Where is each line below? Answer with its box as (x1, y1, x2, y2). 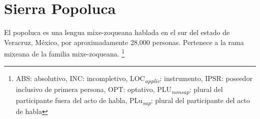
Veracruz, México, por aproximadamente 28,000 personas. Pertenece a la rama (4, 36, 244, 47)
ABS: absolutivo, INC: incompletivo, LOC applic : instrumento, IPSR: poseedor (15, 72, 252, 84)
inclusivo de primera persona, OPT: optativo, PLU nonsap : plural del (15, 83, 223, 95)
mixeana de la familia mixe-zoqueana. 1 (4, 47, 125, 58)
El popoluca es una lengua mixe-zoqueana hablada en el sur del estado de (4, 27, 230, 37)
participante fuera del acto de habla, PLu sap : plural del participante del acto (15, 94, 250, 106)
